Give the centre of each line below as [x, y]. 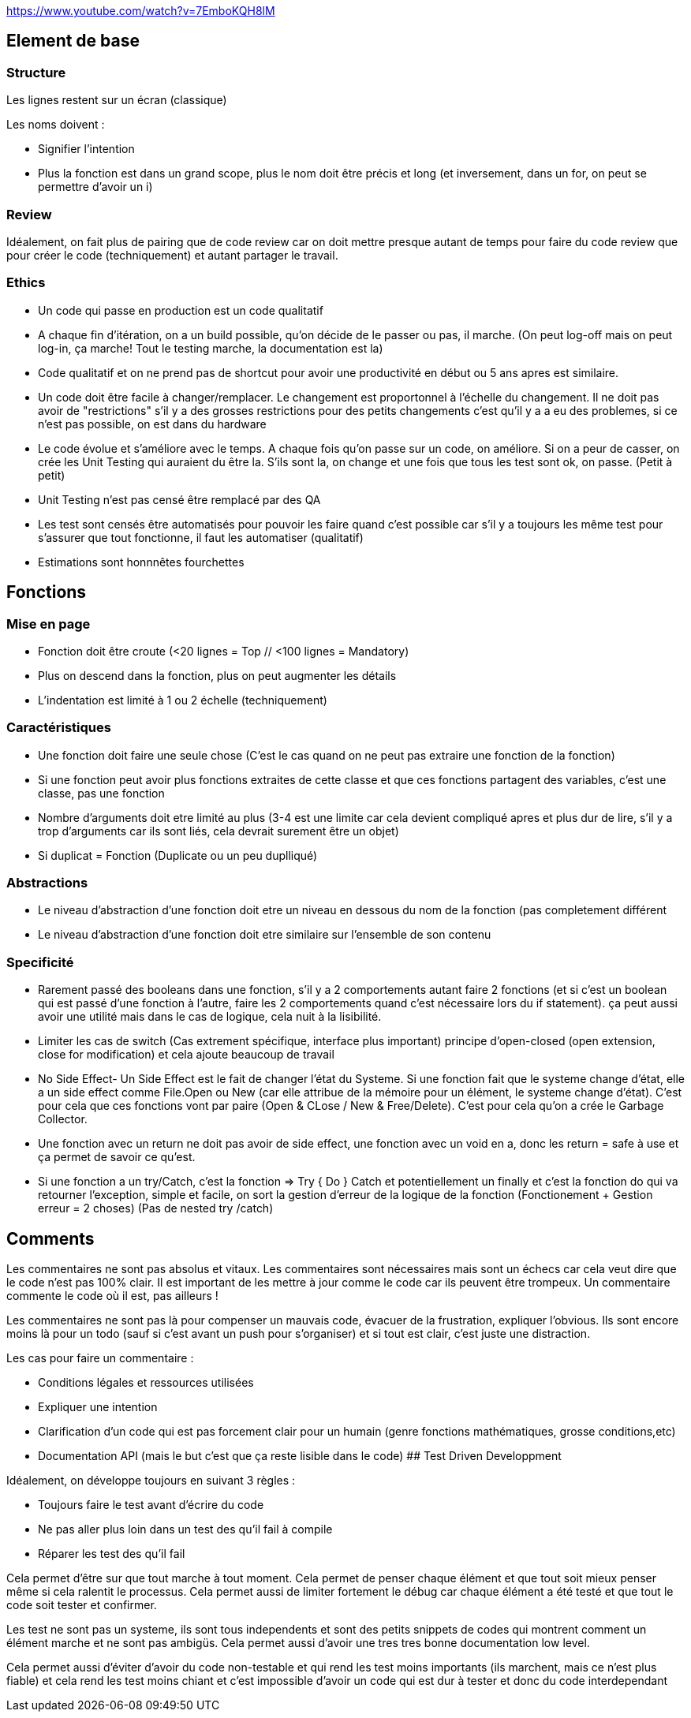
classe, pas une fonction [101, 793]
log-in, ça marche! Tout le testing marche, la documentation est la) [211, 348]
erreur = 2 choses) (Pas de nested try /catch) [156, 1208]
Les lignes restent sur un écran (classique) [117, 100]
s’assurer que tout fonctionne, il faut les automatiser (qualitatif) [201, 537]
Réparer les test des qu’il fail [112, 1554]
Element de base [73, 41]
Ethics [26, 283]
